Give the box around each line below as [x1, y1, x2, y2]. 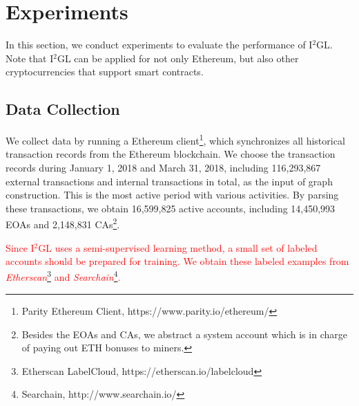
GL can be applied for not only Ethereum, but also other [57, 50, 299, 65]
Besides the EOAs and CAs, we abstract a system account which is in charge [21, 326, 347, 341]
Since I [6, 240, 35, 255]
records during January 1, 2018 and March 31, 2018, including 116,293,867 [6, 160, 321, 174]
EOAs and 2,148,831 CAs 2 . [6, 215, 120, 231]
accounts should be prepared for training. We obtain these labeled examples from [6, 254, 349, 268]
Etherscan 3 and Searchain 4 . [6, 268, 121, 284]
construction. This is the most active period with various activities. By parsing [6, 187, 339, 202]
